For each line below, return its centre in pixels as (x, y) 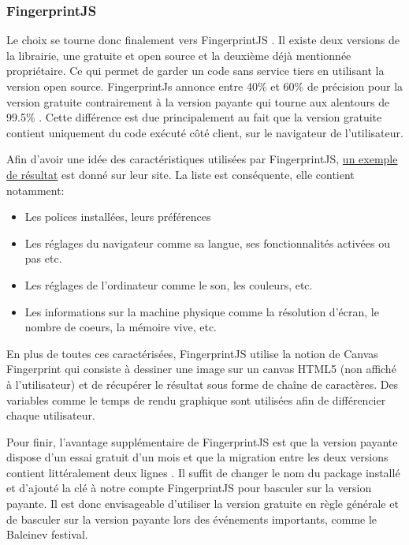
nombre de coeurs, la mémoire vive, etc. (121, 327)
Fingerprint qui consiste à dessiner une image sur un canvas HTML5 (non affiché (201, 369)
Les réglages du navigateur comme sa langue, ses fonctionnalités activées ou (207, 243)
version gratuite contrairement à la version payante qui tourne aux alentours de (198, 101)
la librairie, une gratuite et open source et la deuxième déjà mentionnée (179, 55)
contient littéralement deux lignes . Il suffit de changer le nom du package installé (203, 472)
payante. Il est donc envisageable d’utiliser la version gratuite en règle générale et (203, 504)
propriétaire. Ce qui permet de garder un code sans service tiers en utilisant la (195, 71)
